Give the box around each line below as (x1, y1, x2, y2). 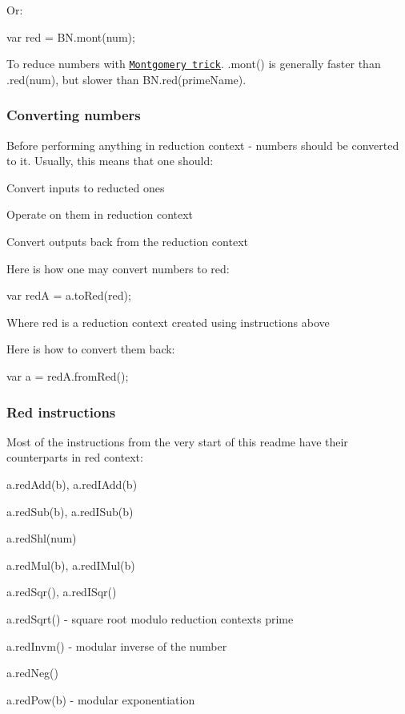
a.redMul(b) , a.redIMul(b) (6, 556, 135, 573)
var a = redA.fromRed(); (6, 368, 129, 384)
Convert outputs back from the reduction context (6, 233, 248, 250)
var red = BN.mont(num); (6, 28, 135, 45)
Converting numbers (6, 105, 141, 125)
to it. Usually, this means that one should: (6, 152, 214, 169)
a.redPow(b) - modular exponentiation (6, 691, 195, 708)
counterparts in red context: (6, 449, 143, 466)
